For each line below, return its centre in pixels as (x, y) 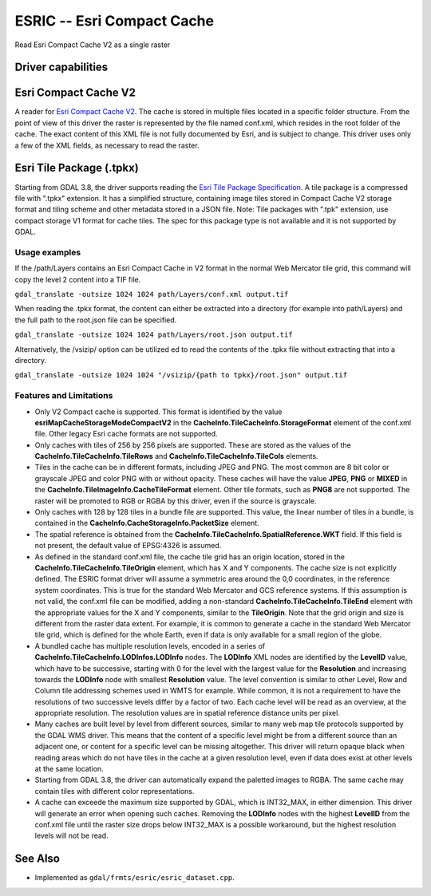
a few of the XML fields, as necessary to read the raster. (107, 145)
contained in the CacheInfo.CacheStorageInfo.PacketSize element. (147, 523)
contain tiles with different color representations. (115, 791)
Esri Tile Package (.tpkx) (77, 168)
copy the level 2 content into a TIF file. (78, 279)
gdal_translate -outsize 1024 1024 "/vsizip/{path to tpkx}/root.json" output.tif (181, 375)
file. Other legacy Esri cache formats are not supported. (127, 434)
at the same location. (69, 769)
